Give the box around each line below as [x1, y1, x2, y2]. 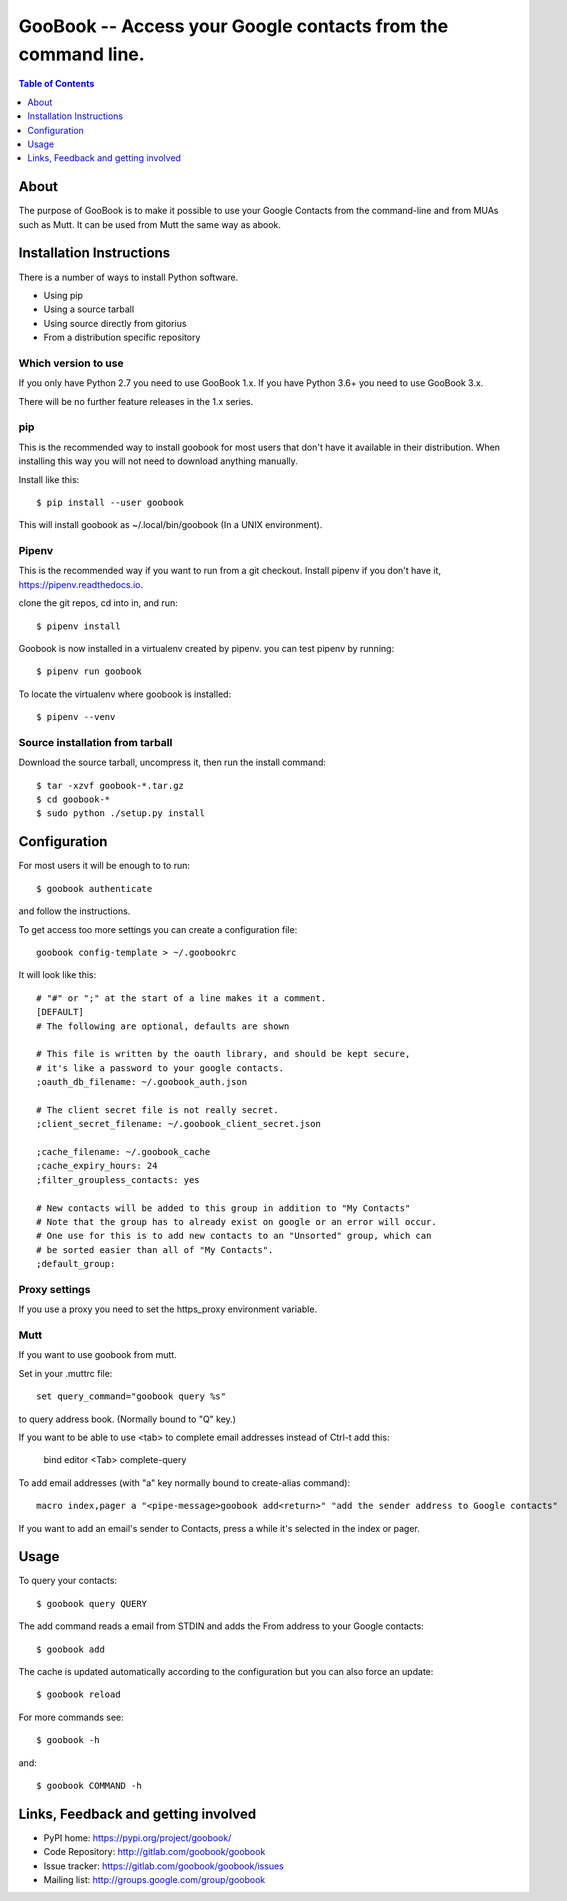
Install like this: [18, 473, 80, 485]
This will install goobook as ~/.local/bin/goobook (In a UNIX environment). [18, 519, 323, 531]
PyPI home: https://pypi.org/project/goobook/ [43, 1831, 232, 1844]
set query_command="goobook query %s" [36, 1391, 227, 1402]
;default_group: [36, 1258, 116, 1270]
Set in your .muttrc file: [18, 1367, 113, 1379]
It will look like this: [18, 969, 97, 981]
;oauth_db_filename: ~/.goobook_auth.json [36, 1076, 248, 1088]
